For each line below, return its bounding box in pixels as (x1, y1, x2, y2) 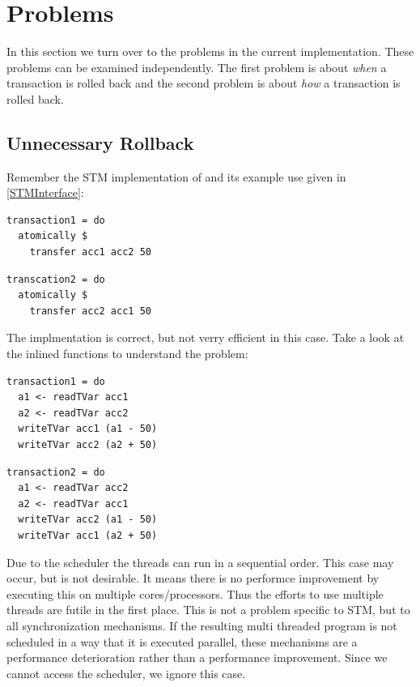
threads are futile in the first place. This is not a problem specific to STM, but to (6, 601, 410, 618)
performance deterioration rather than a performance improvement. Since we (6, 649, 388, 666)
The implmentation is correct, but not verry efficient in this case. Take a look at (6, 329, 405, 346)
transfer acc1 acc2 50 (29, 246, 151, 258)
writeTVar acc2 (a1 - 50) (18, 514, 158, 526)
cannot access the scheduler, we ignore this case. (6, 664, 246, 681)
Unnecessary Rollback (6, 130, 194, 155)
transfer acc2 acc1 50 (29, 305, 151, 317)
